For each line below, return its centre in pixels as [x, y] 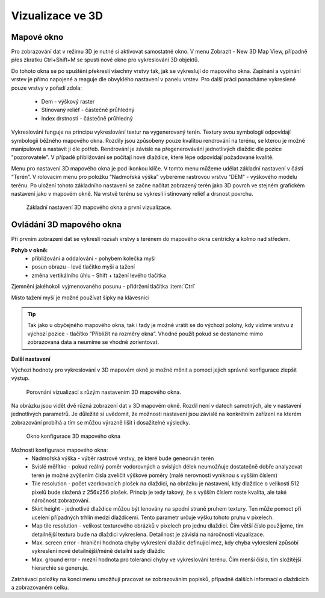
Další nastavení [31, 359]
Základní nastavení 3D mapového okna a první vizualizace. [99, 207]
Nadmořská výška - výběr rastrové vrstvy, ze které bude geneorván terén [123, 458]
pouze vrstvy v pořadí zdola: [47, 88]
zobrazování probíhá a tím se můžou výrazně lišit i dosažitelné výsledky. [101, 422]
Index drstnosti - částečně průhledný [87, 118]
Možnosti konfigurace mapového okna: [60, 450]
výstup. [20, 378]
